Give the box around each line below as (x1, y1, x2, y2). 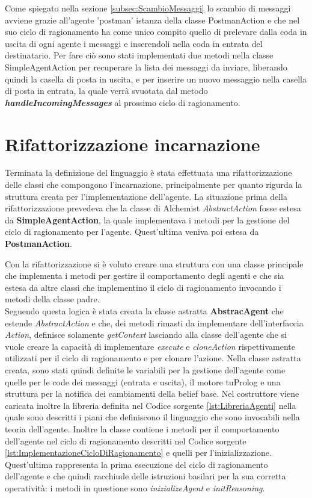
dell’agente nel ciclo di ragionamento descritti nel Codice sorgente (5, 434, 246, 447)
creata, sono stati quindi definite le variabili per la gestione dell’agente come (5, 363, 286, 376)
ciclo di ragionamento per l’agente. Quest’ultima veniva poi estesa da (5, 225, 259, 238)
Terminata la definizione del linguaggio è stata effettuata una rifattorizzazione (5, 166, 292, 179)
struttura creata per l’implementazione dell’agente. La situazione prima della (5, 190, 287, 202)
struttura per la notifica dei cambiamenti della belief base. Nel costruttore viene (5, 387, 299, 400)
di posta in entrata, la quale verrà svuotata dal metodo (5, 84, 208, 97)
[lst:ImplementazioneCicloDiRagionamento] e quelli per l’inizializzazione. (5, 446, 272, 459)
